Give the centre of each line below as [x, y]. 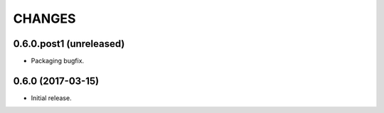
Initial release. [51, 98]
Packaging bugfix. [58, 61]
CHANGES [44, 18]
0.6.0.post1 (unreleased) [69, 44]
